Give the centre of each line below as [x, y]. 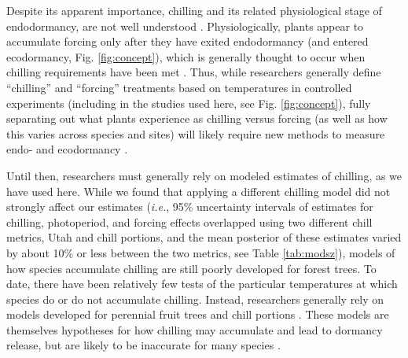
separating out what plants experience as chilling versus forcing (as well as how [197, 118]
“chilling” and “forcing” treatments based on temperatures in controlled [179, 87]
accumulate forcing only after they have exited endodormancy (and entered [187, 41]
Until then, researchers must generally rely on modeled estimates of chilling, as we [204, 175]
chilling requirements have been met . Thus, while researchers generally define [194, 72]
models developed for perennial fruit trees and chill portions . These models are [198, 314]
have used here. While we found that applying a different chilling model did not [198, 191]
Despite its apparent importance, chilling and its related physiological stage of [194, 10]
